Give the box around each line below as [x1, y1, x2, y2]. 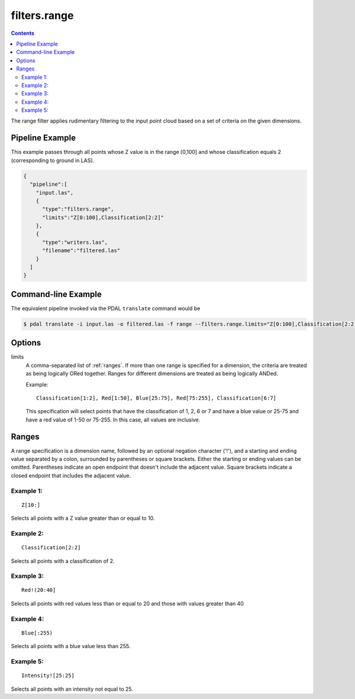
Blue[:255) [21, 629, 53, 636]
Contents [11, 30, 35, 37]
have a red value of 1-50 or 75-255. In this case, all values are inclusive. [25, 416, 201, 423]
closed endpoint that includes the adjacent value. [11, 472, 131, 479]
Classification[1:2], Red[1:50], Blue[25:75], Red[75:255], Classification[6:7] [36, 394, 277, 401]
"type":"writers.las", [42, 239, 108, 246]
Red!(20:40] [21, 587, 56, 594]
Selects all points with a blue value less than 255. [11, 643, 131, 650]
